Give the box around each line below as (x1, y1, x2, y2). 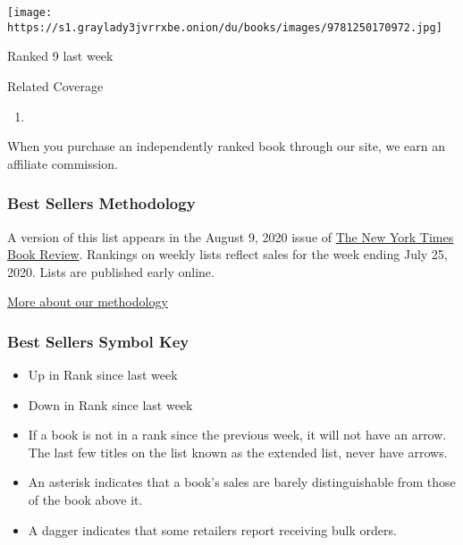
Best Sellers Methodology (7, 192, 196, 214)
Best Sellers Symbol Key (7, 330, 189, 352)
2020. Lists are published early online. (7, 262, 215, 281)
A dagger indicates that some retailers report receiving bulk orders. (28, 520, 397, 539)
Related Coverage (7, 76, 104, 95)
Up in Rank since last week (28, 365, 178, 384)
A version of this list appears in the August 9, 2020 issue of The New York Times (7, 227, 454, 246)
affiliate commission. (7, 154, 118, 172)
